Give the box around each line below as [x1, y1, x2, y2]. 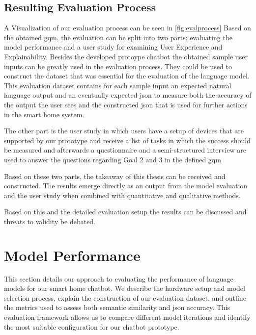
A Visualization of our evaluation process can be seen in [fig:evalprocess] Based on [4, 23, 251, 33]
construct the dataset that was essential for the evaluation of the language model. [4, 71, 250, 81]
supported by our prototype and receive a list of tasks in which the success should [4, 135, 251, 145]
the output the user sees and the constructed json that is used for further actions [4, 99, 248, 109]
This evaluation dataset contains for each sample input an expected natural [4, 80, 231, 90]
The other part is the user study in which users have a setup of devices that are [4, 126, 244, 136]
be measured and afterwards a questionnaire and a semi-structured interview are [4, 145, 247, 155]
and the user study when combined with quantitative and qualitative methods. [4, 190, 241, 200]
